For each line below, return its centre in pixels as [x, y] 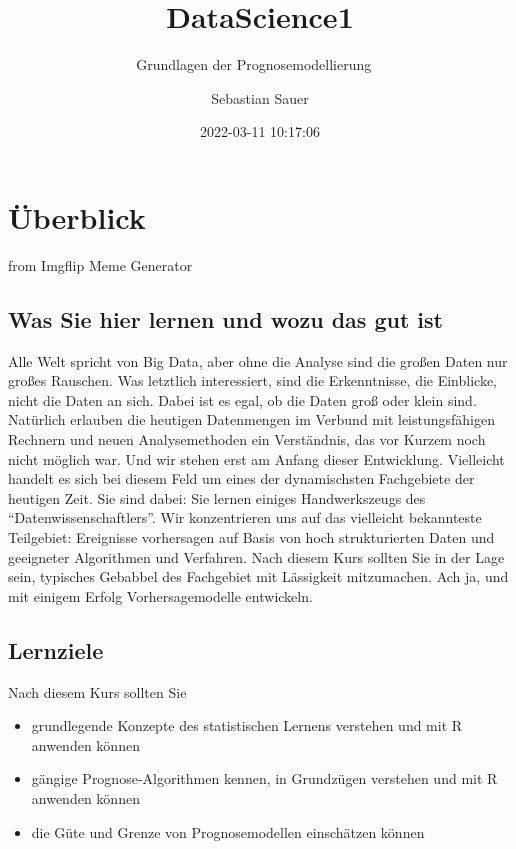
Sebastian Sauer [260, 97]
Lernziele [56, 649]
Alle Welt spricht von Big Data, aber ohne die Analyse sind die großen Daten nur [258, 360]
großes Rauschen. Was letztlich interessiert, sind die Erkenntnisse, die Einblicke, [253, 380]
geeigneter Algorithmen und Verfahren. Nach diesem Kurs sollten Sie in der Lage [256, 556]
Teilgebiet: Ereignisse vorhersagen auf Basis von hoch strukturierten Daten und [251, 536]
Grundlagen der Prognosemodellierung [254, 64]
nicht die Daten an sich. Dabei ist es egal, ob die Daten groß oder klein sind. [242, 399]
